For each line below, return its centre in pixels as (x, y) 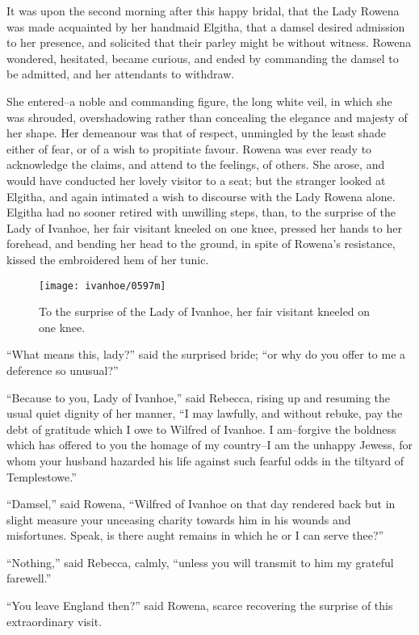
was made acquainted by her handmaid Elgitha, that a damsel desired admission (206, 26)
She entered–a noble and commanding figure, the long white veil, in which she (199, 101)
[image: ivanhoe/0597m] (103, 286)
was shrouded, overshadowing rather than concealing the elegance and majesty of (207, 117)
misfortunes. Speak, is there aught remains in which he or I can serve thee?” (195, 535)
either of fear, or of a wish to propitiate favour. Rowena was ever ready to (189, 148)
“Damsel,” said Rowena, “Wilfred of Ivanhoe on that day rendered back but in (201, 504)
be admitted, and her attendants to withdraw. (121, 74)
